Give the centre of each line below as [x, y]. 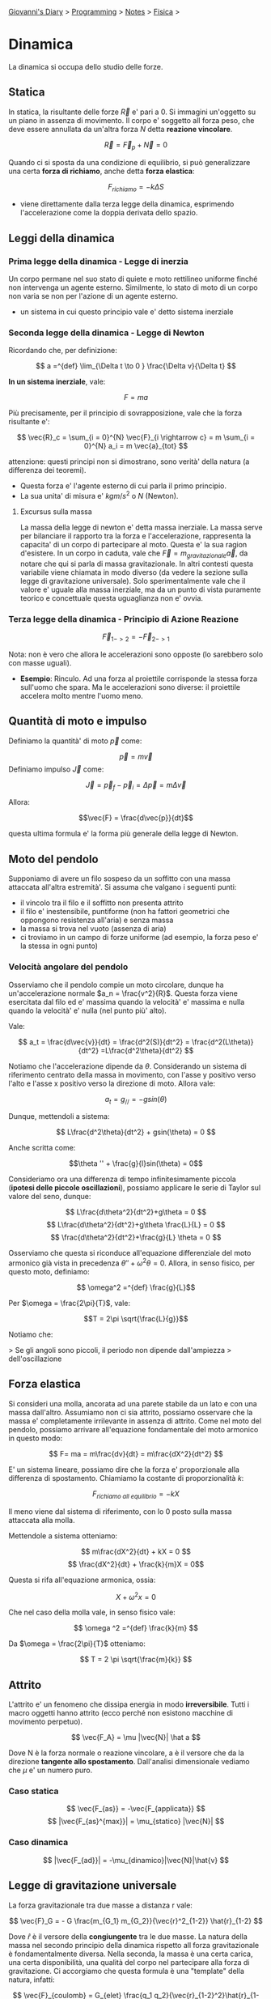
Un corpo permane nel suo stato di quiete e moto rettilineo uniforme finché [133, 279]
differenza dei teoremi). [47, 470]
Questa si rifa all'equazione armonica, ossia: [82, 1580]
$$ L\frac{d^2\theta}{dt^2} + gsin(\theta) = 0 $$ [136, 1132]
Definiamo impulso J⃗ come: [56, 769]
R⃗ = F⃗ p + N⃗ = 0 [136, 145]
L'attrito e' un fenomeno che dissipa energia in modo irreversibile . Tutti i [129, 1704]
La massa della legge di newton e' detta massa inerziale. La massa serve [141, 527]
